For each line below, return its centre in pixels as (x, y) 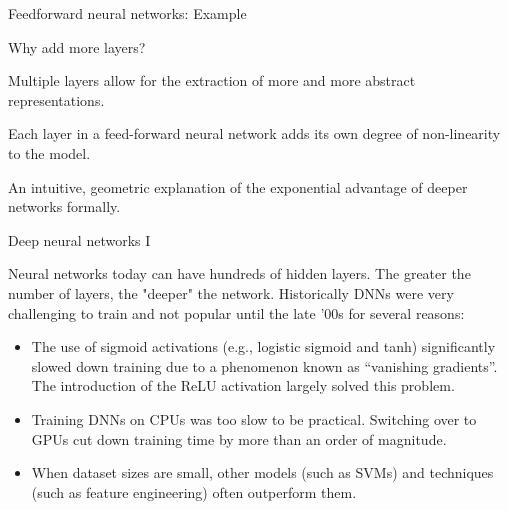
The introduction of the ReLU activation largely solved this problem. (243, 385)
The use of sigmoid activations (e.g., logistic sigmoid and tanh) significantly (263, 346)
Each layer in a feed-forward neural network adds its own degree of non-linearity (254, 133)
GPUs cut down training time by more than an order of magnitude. (239, 438)
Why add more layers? (77, 46)
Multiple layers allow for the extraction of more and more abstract (212, 80)
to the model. (49, 152)
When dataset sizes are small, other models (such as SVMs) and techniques (262, 472)
